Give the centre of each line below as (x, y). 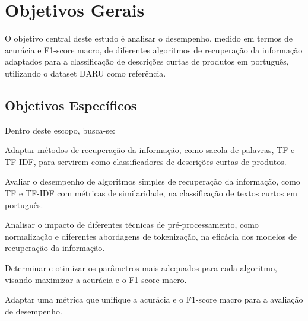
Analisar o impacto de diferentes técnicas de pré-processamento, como (132, 225)
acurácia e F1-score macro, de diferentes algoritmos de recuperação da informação (154, 50)
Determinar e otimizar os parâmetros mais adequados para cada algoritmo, (141, 268)
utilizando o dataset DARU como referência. (85, 73)
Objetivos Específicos (71, 105)
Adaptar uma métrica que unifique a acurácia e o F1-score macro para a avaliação (154, 299)
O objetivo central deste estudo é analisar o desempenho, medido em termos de (149, 38)
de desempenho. (34, 311)
